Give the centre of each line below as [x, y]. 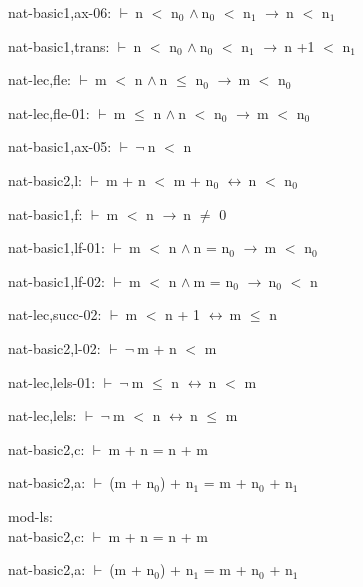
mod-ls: [30, 515]
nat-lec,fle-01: [49, 112]
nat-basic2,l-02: [54, 347]
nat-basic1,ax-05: [60, 146]
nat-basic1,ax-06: [60, 12]
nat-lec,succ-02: [55, 314]
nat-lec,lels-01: [52, 381]
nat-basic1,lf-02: [56, 280]
